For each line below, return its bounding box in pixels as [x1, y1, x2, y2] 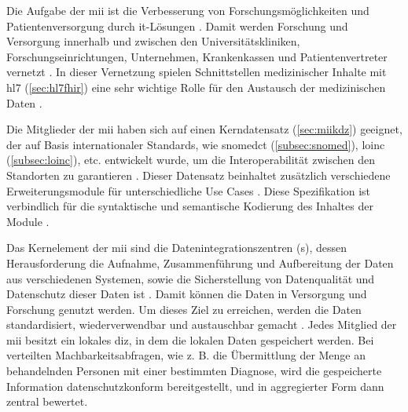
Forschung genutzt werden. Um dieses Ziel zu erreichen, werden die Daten [6, 301, 362, 317]
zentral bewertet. [6, 393, 88, 410]
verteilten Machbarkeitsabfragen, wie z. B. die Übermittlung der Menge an [6, 347, 366, 363]
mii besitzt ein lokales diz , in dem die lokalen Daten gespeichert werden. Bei [6, 331, 374, 348]
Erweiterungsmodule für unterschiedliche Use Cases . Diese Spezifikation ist [6, 182, 371, 199]
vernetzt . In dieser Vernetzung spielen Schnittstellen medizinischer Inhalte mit [6, 64, 387, 80]
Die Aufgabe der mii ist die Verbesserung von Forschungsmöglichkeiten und [6, 2, 369, 18]
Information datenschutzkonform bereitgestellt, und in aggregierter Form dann [6, 377, 384, 394]
